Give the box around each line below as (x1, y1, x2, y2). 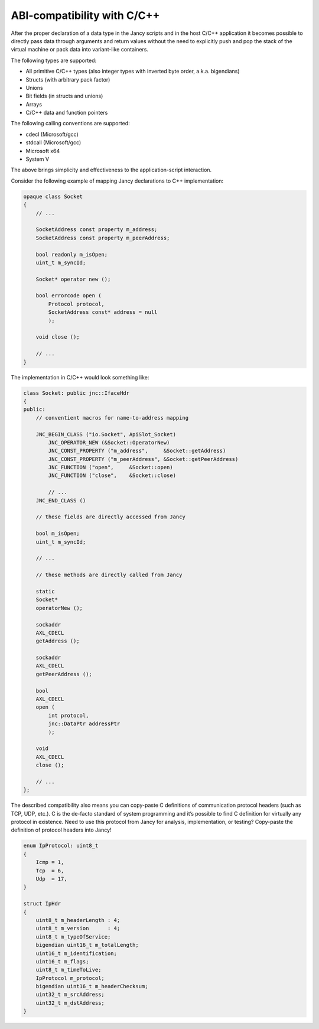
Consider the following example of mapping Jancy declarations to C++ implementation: (11, 177, 224, 184)
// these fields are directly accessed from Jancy (35, 514, 185, 520)
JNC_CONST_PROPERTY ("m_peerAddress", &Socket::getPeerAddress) (48, 456, 239, 462)
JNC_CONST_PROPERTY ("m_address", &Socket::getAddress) (48, 447, 226, 455)
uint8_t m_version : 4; (35, 925, 121, 932)
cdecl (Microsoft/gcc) (25, 131, 79, 138)
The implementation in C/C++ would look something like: (11, 374, 149, 381)
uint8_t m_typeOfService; (35, 933, 111, 940)
